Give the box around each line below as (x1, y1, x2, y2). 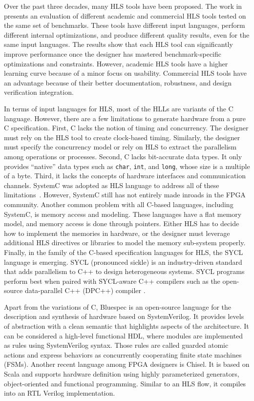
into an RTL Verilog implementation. (4, 388, 115, 398)
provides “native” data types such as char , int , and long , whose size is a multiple (4, 161, 250, 171)
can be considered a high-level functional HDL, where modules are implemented (4, 330, 243, 340)
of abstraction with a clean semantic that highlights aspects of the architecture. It (4, 321, 249, 331)
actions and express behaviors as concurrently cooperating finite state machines (4, 349, 242, 359)
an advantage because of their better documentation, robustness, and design (4, 77, 232, 87)
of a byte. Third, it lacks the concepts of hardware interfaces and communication (4, 170, 246, 181)
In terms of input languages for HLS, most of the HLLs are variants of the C (4, 103, 233, 113)
